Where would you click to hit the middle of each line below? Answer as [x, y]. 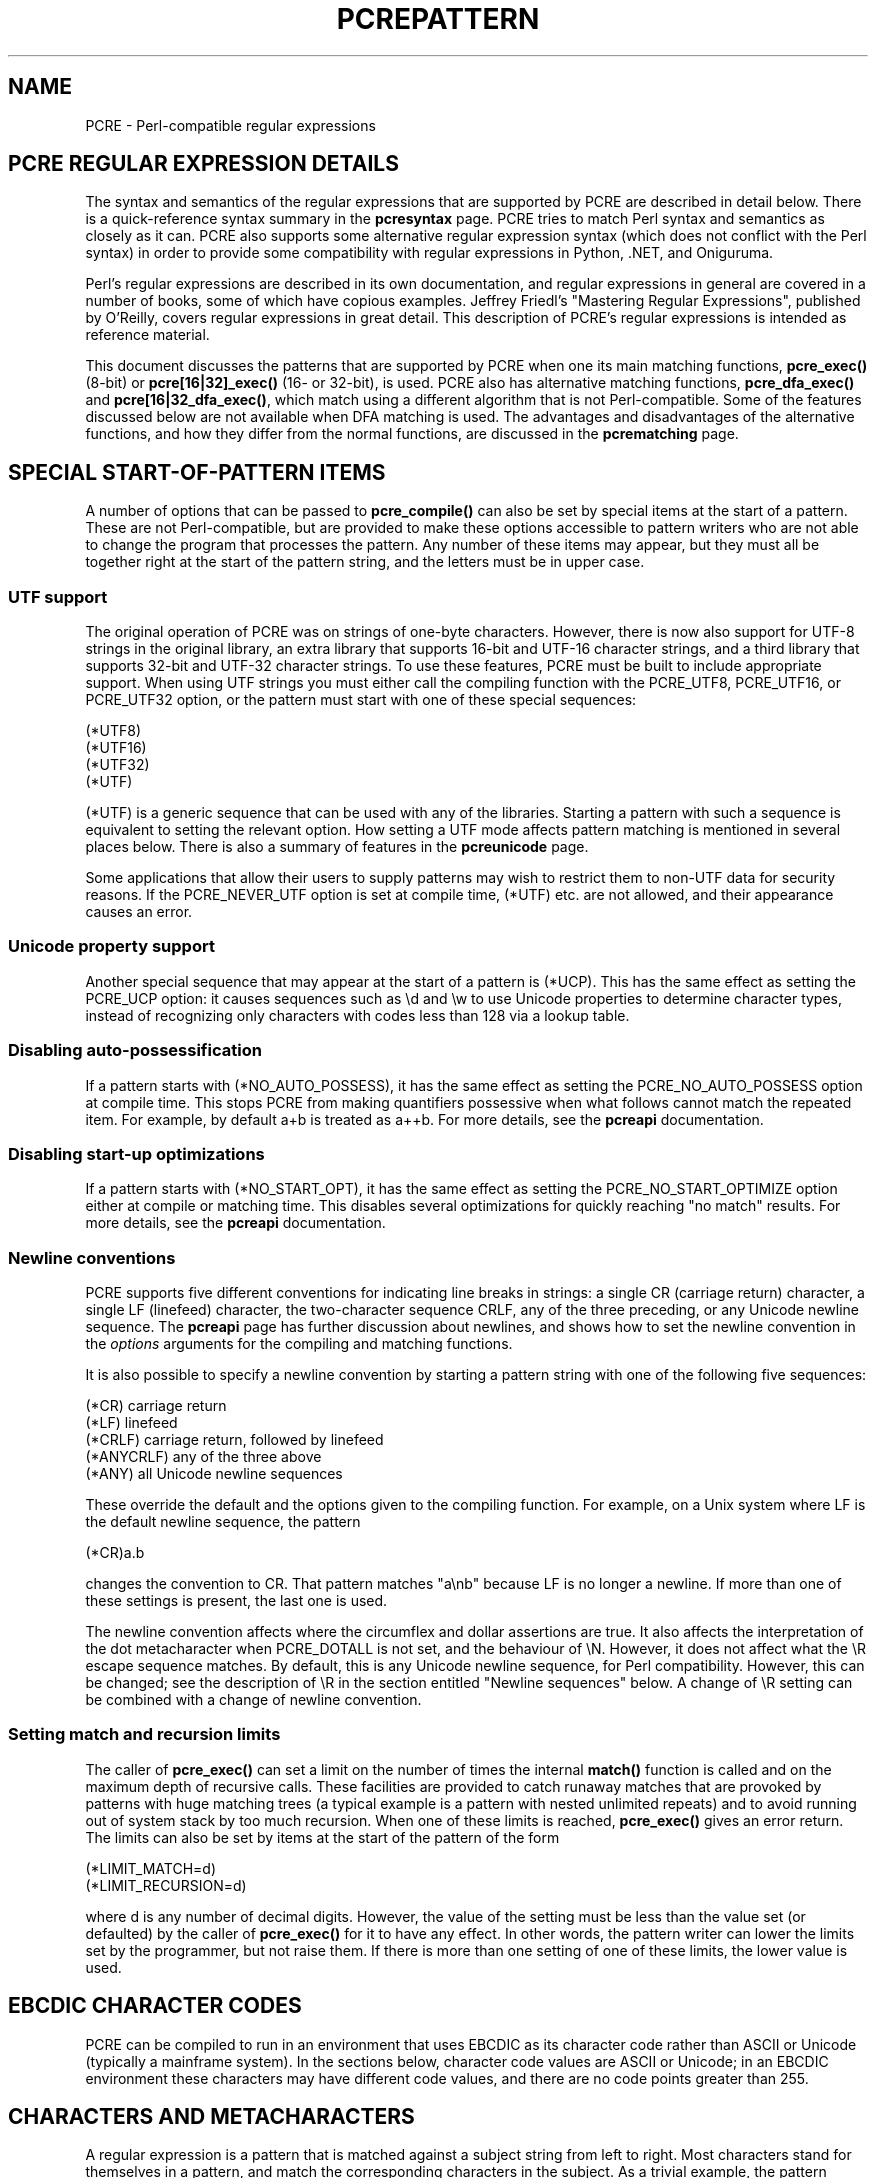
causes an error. [139, 912]
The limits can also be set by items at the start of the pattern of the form [322, 1837]
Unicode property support [111, 946]
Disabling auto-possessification [135, 1050]
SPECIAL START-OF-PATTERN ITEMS [197, 472]
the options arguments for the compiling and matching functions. [299, 1344]
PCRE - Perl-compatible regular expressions [230, 125]
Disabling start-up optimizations [136, 1153]
